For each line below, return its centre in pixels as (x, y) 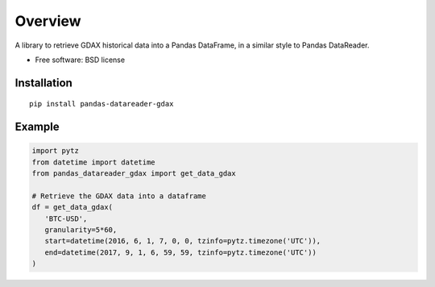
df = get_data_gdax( (72, 207)
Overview (48, 21)
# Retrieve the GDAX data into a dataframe (119, 196)
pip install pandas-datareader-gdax (101, 104)
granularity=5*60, (81, 230)
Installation (43, 83)
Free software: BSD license (80, 60)
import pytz (56, 151)
